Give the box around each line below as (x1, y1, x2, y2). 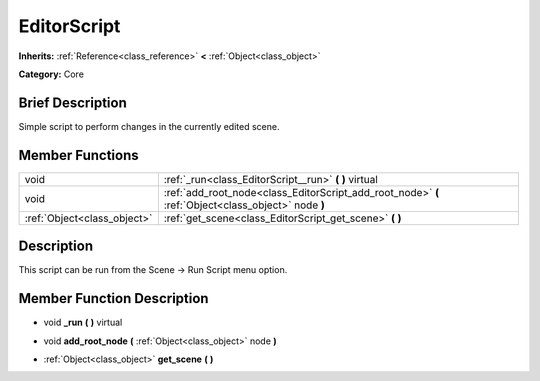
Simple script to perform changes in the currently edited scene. (18, 120, 280, 132)
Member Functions (18, 146, 139, 164)
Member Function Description (18, 290, 209, 307)
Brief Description (18, 94, 127, 111)
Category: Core (18, 68, 85, 80)
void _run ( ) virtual (43, 316, 123, 329)
